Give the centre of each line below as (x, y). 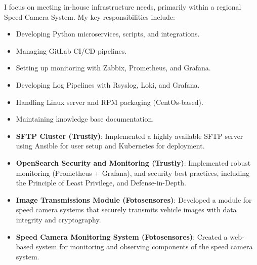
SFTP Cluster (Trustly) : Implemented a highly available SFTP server (130, 136)
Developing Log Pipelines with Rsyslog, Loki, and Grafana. (108, 84)
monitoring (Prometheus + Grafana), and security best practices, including (133, 173)
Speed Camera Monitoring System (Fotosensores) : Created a (122, 236)
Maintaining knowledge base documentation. (85, 119)
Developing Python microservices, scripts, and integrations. (108, 34)
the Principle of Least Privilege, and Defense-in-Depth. (101, 183)
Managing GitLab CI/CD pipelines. (71, 50)
